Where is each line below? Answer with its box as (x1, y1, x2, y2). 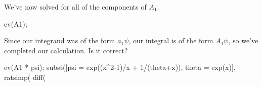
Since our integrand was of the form (4, 35, 115, 46)
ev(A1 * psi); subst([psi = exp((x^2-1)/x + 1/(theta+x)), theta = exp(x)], (4, 62, 236, 72)
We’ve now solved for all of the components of (4, 2, 147, 12)
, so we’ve (228, 35, 258, 46)
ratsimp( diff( (4, 71, 46, 82)
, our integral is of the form (128, 35, 213, 46)
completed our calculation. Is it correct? (4, 45, 128, 55)
